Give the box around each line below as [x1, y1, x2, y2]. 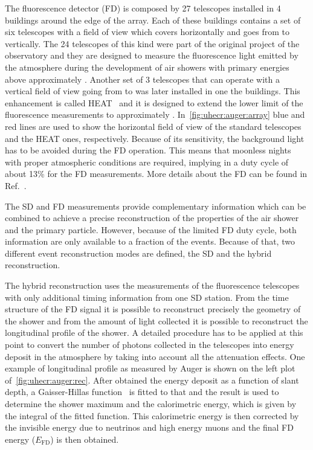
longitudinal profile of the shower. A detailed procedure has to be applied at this [5, 326, 303, 339]
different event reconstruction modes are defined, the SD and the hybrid [5, 246, 272, 259]
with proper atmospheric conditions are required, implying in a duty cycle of [5, 155, 289, 168]
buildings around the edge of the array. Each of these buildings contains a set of [5, 13, 301, 26]
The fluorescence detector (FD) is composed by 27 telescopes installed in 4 [5, 2, 281, 14]
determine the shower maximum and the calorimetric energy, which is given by [5, 397, 297, 410]
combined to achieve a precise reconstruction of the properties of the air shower [5, 211, 299, 224]
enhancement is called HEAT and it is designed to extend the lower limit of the [5, 96, 303, 109]
